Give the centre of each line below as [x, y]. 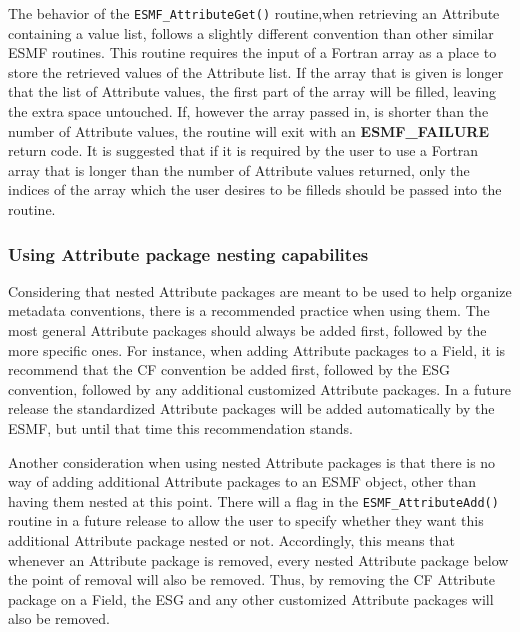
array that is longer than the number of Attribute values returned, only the [239, 169]
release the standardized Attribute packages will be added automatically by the [251, 408]
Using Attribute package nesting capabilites [188, 253]
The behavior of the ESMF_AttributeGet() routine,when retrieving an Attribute [254, 13]
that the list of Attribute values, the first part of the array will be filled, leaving [252, 91]
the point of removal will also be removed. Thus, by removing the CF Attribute [251, 579]
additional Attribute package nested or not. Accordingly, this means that [231, 540]
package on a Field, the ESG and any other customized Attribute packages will [251, 598]
